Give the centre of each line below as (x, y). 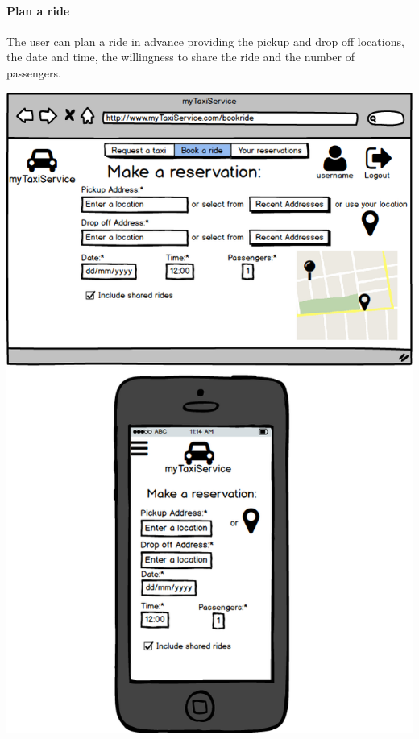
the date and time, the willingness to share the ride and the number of (181, 57)
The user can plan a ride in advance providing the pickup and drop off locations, (205, 41)
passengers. (34, 72)
